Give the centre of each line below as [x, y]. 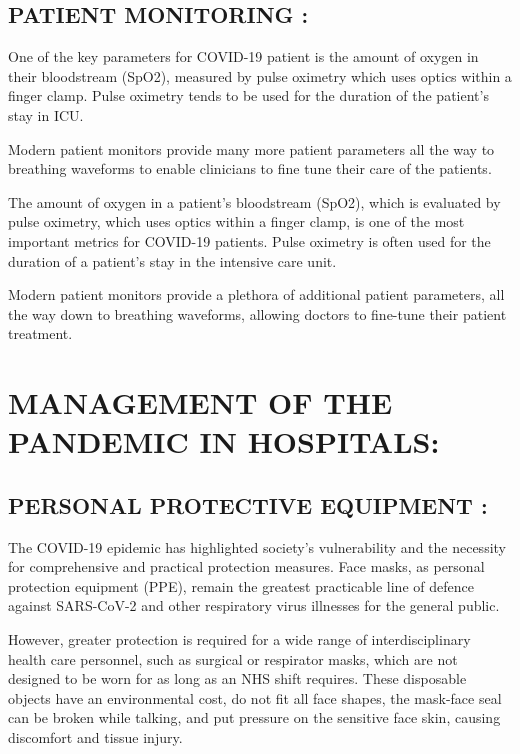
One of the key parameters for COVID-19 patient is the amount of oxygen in [243, 56]
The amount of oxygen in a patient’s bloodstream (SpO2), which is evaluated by [254, 201]
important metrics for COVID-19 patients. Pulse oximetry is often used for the [249, 240]
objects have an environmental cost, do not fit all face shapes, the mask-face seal [255, 697]
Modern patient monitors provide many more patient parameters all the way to [251, 148]
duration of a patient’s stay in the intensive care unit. [172, 260]
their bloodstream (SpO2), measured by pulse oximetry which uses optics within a [260, 75]
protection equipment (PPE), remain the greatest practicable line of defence [241, 585]
